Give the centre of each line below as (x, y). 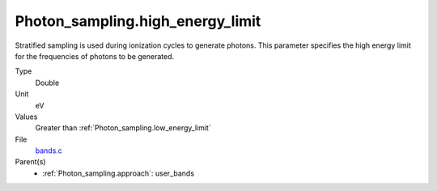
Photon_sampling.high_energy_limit (138, 21)
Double (47, 83)
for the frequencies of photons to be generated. (95, 56)
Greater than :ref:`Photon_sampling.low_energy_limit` (123, 128)
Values (26, 117)
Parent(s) (30, 162)
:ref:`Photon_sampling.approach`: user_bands (118, 173)
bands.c (49, 151)
